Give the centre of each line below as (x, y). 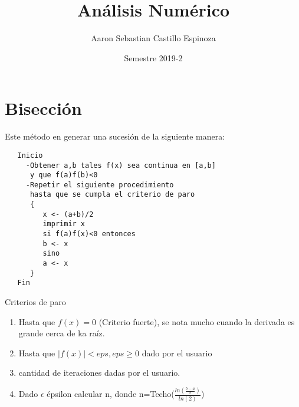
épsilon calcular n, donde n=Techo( (111, 394)
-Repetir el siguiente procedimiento (100, 185)
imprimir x (64, 224)
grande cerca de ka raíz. (62, 333)
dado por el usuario (177, 353)
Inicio (30, 155)
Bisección (43, 108)
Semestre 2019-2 (153, 57)
